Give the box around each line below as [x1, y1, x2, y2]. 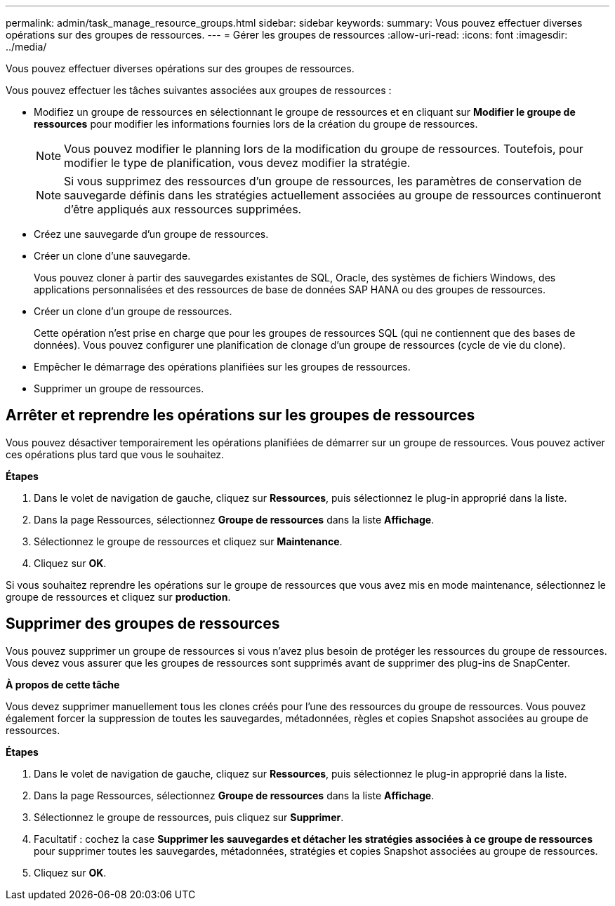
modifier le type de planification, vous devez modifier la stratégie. [64, 156, 411, 170]
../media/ [6, 41, 47, 53]
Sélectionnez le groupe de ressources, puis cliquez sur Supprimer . [34, 811, 344, 823]
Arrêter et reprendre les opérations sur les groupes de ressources [6, 406, 475, 425]
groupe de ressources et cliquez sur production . [6, 590, 231, 603]
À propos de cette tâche [6, 678, 120, 691]
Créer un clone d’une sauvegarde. [34, 250, 191, 262]
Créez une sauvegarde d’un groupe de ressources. [34, 228, 269, 240]
